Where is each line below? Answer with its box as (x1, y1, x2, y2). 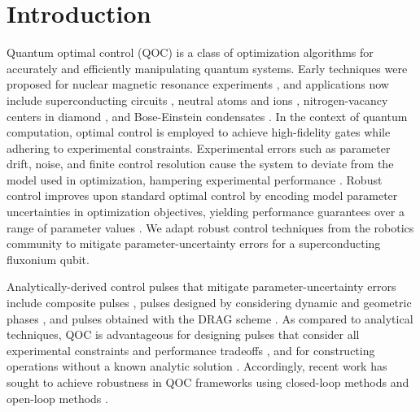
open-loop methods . (7, 389, 108, 406)
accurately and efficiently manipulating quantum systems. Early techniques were (7, 59, 408, 76)
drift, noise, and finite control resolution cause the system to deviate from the (7, 155, 394, 172)
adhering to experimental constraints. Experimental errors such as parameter (7, 139, 391, 156)
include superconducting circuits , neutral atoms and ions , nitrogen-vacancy (7, 91, 388, 108)
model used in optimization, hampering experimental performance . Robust (7, 171, 383, 188)
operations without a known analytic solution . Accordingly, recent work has (7, 358, 387, 375)
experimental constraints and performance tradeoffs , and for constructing (7, 341, 375, 358)
